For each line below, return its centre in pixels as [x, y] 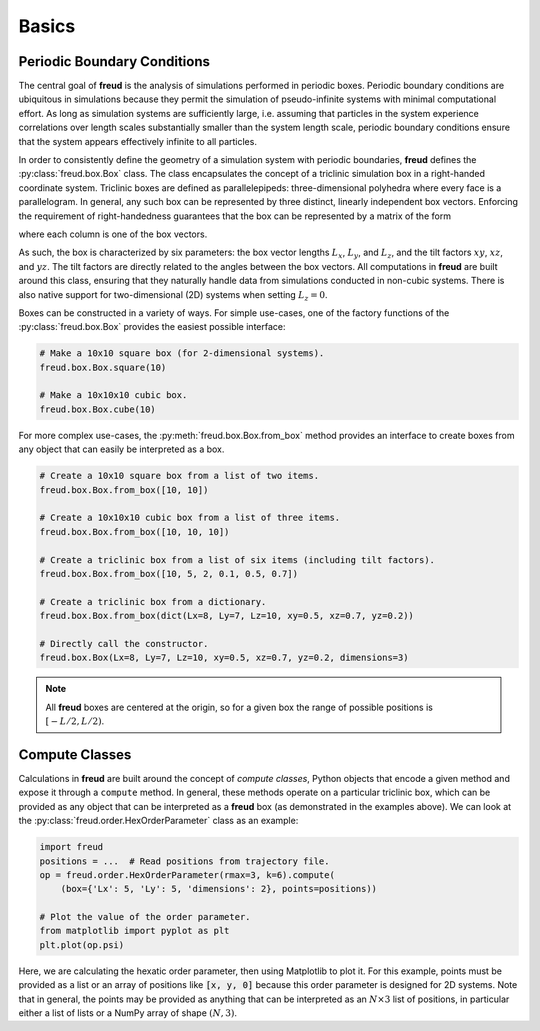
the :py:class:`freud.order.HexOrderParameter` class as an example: [158, 821]
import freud [71, 847]
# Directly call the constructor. [124, 643]
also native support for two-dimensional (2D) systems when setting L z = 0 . [173, 295]
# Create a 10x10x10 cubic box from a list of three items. [190, 518]
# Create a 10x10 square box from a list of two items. [179, 476]
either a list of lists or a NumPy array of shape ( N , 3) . [127, 1013]
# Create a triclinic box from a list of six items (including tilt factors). [237, 559]
